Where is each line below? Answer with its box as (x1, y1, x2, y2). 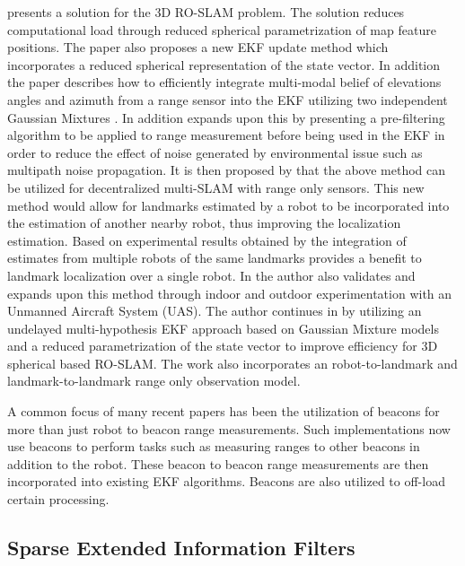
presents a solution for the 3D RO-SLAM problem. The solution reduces (7, 3, 405, 21)
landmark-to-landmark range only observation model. (7, 371, 301, 390)
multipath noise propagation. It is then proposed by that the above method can (7, 161, 446, 179)
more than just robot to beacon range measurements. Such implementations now (7, 419, 451, 438)
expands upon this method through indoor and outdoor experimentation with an (7, 283, 452, 302)
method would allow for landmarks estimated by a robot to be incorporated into (7, 196, 450, 214)
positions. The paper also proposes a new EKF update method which (7, 38, 389, 57)
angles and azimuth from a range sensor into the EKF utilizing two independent (7, 90, 448, 109)
